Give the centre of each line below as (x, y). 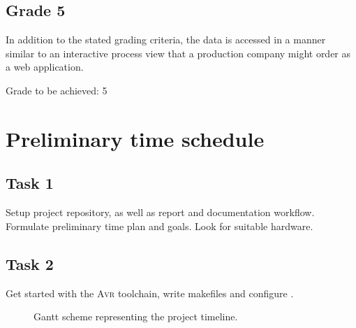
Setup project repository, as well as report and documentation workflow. (160, 212)
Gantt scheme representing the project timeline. (136, 316)
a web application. (45, 67)
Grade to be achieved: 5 (57, 90)
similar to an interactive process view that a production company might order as (178, 53)
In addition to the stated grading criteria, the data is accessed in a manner (166, 40)
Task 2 (30, 263)
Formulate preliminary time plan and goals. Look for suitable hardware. (160, 226)
